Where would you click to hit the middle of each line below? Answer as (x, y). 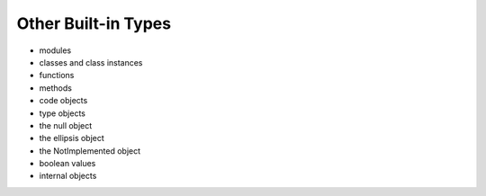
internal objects (68, 176)
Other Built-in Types (94, 23)
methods (55, 88)
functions (57, 76)
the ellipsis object (72, 138)
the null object (66, 125)
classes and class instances (91, 62)
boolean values (67, 164)
